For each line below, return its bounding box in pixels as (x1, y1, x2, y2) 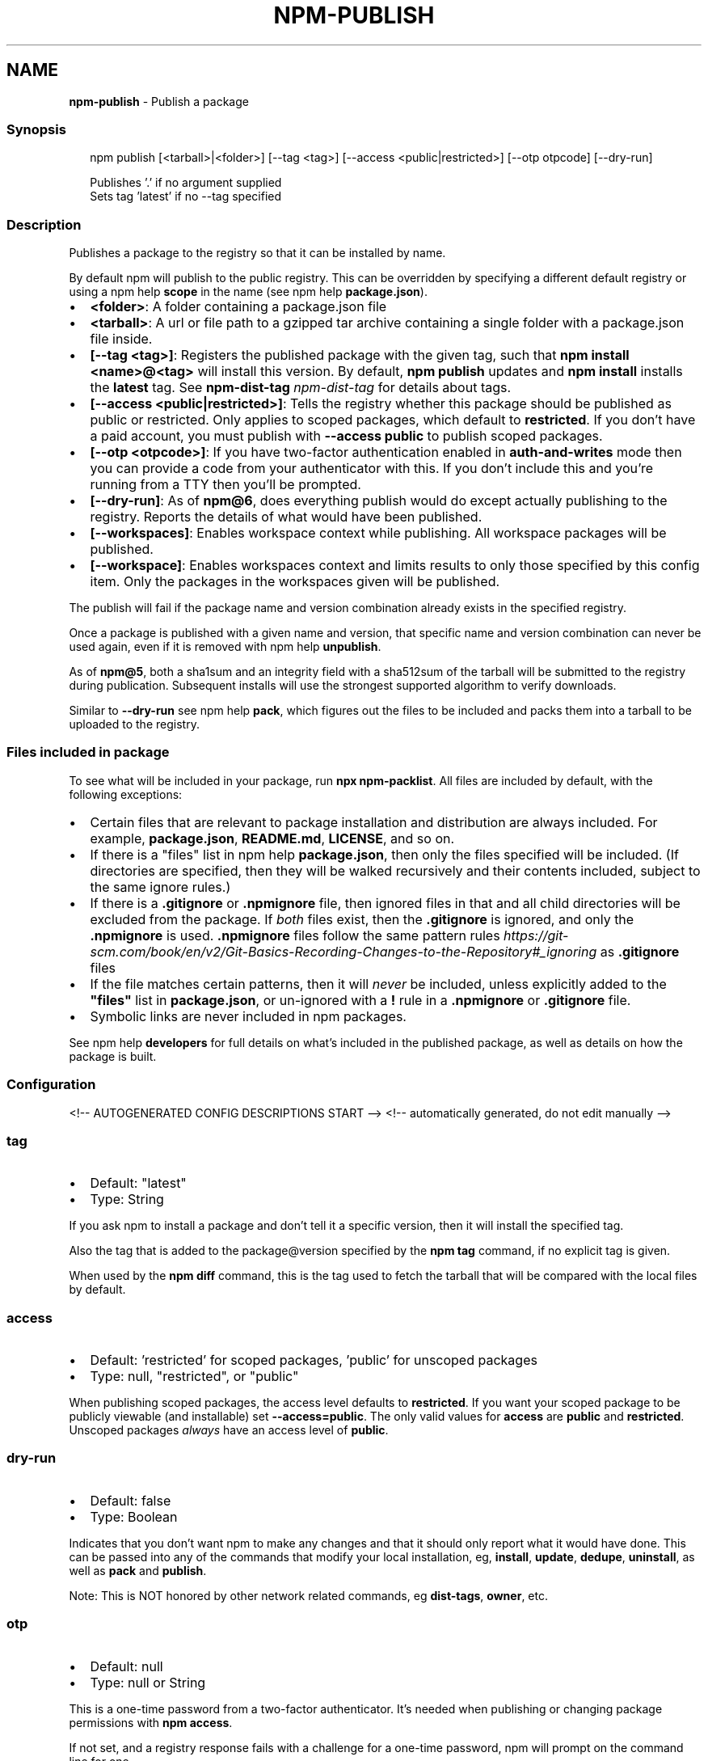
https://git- (504, 927, 569, 944)
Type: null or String (90, 1674, 206, 1691)
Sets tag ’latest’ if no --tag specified (90, 189, 282, 204)
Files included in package (6, 744, 170, 761)
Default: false (90, 1492, 171, 1509)
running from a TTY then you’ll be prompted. (90, 476, 361, 493)
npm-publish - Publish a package (69, 94, 249, 108)
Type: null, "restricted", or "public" (90, 1368, 299, 1385)
